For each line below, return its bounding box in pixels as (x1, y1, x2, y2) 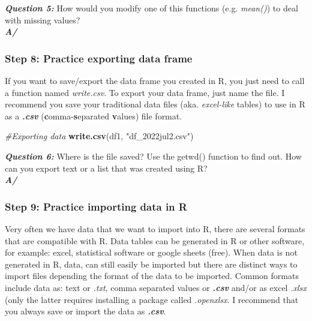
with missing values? (5, 13, 80, 26)
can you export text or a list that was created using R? (5, 161, 208, 174)
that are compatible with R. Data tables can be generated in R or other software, (5, 234, 305, 247)
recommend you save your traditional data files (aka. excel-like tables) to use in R (5, 98, 305, 110)
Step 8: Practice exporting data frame (5, 50, 193, 65)
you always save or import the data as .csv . (5, 305, 166, 317)
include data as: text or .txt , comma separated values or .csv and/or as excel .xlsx (5, 281, 307, 293)
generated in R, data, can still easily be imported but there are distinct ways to (5, 257, 298, 270)
